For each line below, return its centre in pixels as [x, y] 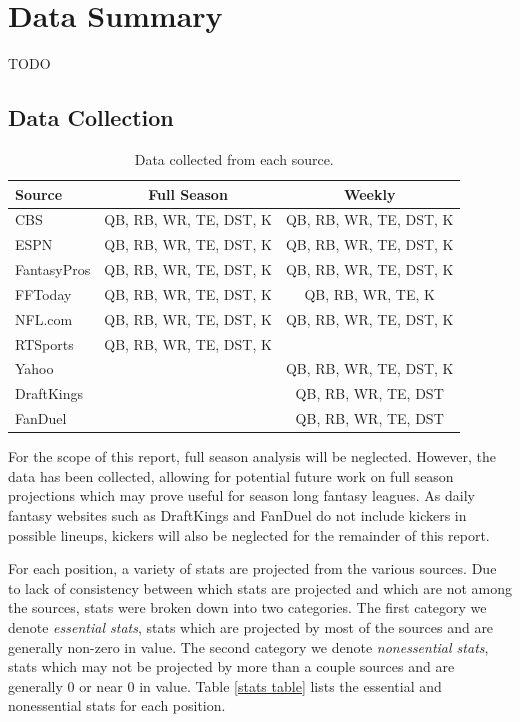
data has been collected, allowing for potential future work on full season [231, 475]
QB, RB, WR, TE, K [369, 293]
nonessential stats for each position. [117, 705]
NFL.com [44, 318]
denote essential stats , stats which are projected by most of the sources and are [251, 626]
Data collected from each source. [234, 158]
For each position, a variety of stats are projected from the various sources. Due [252, 568]
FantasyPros [53, 269]
